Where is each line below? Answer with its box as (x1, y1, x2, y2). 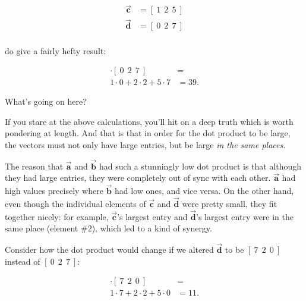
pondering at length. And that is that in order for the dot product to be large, (5, 127, 291, 139)
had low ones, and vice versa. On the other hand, (115, 184, 294, 197)
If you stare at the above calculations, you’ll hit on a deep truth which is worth (5, 115, 294, 127)
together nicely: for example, (5, 210, 109, 222)
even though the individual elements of (5, 197, 146, 209)
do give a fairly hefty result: (5, 44, 106, 57)
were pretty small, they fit (182, 197, 277, 209)
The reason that (5, 159, 64, 172)
